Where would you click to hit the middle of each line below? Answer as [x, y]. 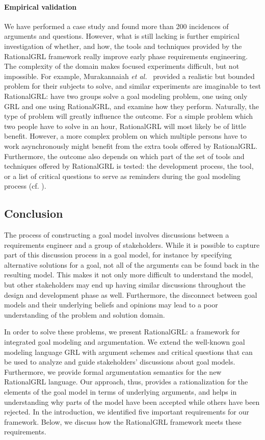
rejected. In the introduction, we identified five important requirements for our [127, 412]
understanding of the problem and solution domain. [85, 314]
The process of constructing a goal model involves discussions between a [117, 235]
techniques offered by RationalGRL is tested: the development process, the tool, [129, 166]
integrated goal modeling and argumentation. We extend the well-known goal [125, 342]
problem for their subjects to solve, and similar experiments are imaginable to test [132, 86]
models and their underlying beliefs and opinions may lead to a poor [111, 305]
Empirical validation [41, 6]
